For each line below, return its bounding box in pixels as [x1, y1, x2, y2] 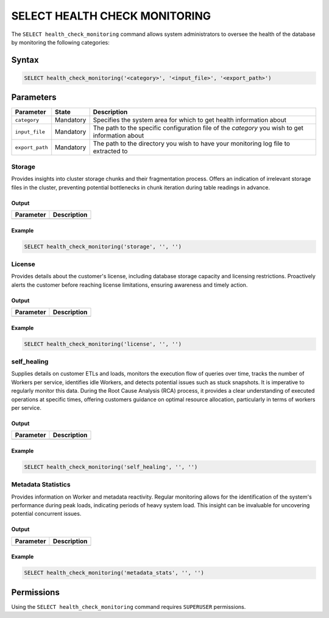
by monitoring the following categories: [11, 38, 110, 46]
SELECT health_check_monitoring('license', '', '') [24, 340, 182, 347]
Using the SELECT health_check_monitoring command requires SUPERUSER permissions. [11, 603, 246, 610]
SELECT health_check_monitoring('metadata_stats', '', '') [24, 569, 204, 577]
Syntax [11, 55, 39, 65]
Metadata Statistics [11, 480, 71, 489]
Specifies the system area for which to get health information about [93, 116, 286, 124]
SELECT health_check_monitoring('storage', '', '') [24, 243, 182, 250]
